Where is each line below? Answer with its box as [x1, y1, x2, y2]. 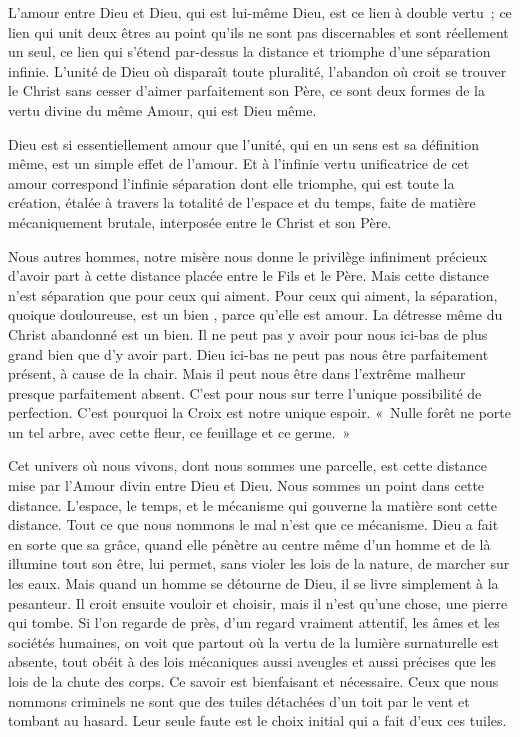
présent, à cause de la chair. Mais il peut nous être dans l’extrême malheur [8, 363, 466, 384]
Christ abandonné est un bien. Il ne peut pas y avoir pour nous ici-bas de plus [8, 323, 488, 344]
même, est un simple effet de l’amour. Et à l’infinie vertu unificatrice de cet [8, 153, 470, 174]
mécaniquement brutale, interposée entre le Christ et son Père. [8, 211, 392, 232]
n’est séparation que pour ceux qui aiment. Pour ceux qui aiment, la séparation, [8, 284, 498, 305]
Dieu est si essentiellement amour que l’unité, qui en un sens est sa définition [8, 133, 479, 154]
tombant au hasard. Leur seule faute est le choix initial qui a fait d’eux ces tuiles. [8, 710, 507, 731]
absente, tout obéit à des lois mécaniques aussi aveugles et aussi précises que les [8, 651, 497, 672]
